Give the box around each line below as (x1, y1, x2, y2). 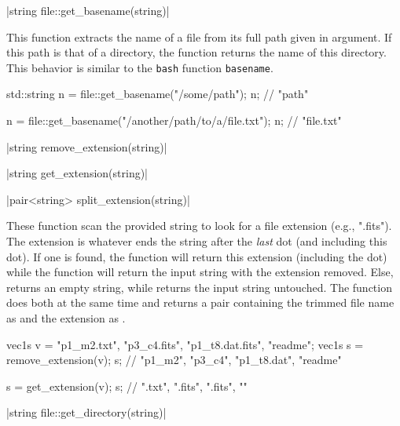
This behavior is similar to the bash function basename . (6, 59, 273, 75)
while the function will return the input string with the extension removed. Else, (6, 264, 394, 280)
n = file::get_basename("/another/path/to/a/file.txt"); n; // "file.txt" (6, 112, 342, 129)
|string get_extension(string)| (6, 165, 148, 181)
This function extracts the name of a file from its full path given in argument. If (6, 28, 392, 45)
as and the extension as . (6, 309, 126, 326)
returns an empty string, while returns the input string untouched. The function (6, 279, 392, 295)
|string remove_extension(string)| (6, 138, 167, 155)
